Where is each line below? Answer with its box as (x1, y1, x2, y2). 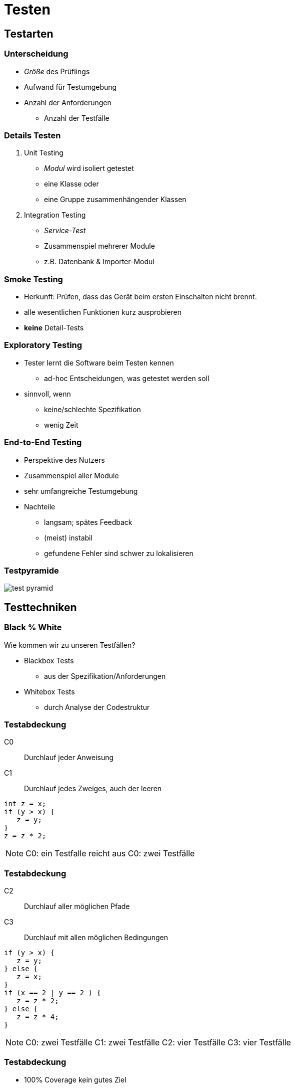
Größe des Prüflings (24, 67, 90, 76)
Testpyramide (4, 565, 59, 576)
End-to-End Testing (4, 437, 82, 448)
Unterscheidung (4, 49, 68, 59)
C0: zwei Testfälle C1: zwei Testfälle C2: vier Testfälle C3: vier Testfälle (25, 1037, 291, 1048)
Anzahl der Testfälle (44, 113, 109, 122)
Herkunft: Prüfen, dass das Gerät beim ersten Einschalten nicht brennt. (24, 292, 257, 301)
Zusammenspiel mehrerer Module (44, 242, 155, 251)
